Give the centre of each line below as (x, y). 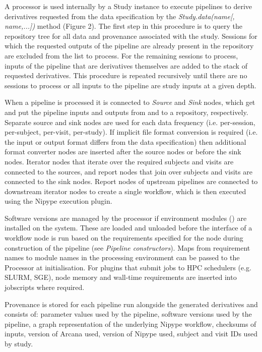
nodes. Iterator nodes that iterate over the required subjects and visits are (119, 161)
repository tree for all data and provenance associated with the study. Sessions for (131, 36)
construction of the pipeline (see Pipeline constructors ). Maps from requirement (127, 247)
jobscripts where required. (45, 287)
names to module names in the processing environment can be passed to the (122, 257)
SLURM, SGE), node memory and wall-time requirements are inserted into (121, 277)
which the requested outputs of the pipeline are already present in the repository (129, 46)
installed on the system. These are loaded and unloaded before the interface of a (128, 228)
